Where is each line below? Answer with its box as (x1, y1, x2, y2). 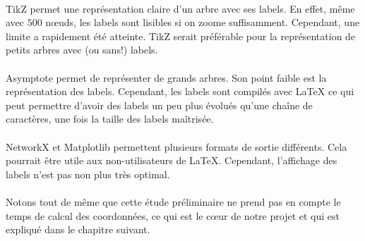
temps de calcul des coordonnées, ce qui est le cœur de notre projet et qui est (6, 208, 340, 223)
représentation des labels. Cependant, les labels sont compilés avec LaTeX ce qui (6, 84, 354, 99)
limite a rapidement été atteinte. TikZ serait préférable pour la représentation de (6, 28, 356, 43)
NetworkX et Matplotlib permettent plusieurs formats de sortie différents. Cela (6, 139, 347, 154)
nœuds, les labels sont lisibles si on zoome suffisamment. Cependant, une (45, 15, 360, 30)
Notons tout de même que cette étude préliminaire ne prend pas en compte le (6, 194, 341, 209)
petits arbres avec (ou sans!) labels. (6, 42, 158, 57)
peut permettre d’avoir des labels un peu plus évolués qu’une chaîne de (6, 97, 313, 112)
